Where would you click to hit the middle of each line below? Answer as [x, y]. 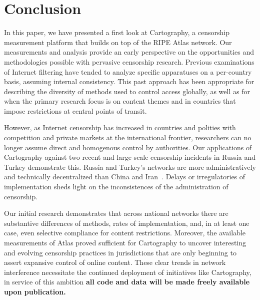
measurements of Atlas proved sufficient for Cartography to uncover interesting [125, 242]
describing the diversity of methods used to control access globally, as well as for [127, 91]
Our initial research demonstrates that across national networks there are [116, 213]
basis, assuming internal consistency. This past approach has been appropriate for [129, 81]
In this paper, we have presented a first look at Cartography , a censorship [117, 32]
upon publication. [35, 291]
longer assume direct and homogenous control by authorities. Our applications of [128, 147]
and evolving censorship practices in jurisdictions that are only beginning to [120, 252]
